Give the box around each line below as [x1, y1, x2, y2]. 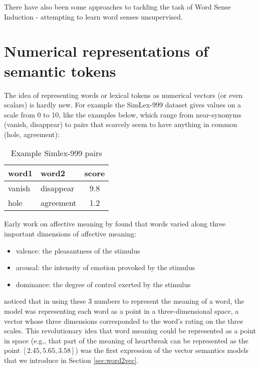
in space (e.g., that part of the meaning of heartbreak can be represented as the [4, 335, 248, 345]
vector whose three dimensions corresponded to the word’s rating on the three [4, 315, 243, 326]
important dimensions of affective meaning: [4, 228, 136, 239]
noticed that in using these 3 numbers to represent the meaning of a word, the [4, 296, 244, 306]
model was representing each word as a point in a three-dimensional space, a [4, 306, 239, 316]
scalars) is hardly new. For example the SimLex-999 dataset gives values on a [4, 99, 241, 110]
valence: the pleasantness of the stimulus [16, 245, 140, 256]
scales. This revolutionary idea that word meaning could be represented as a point [4, 325, 256, 336]
